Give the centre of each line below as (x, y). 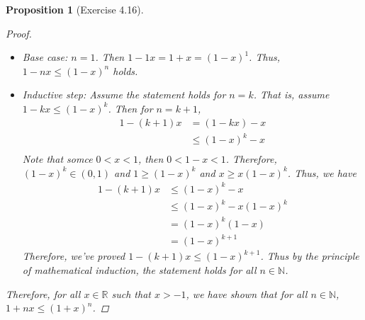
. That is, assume (291, 95)
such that (131, 293)
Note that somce (57, 159)
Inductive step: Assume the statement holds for (124, 95)
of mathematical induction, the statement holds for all (139, 270)
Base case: (45, 57)
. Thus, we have (322, 172)
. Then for (130, 108)
